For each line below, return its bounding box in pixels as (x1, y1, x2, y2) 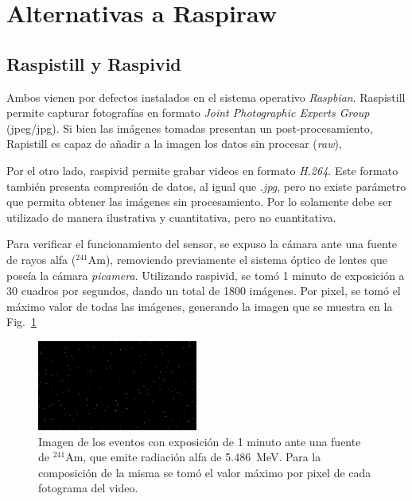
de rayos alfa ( (6, 250, 76, 267)
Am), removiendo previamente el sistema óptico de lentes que (87, 250, 388, 267)
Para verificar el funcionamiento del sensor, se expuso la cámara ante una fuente (6, 235, 398, 252)
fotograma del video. (38, 480, 138, 496)
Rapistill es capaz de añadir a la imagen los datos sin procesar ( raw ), (6, 135, 342, 152)
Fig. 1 (6, 313, 37, 330)
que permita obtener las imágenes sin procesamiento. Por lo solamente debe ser (6, 193, 392, 210)
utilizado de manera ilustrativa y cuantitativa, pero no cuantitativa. (6, 208, 336, 225)
